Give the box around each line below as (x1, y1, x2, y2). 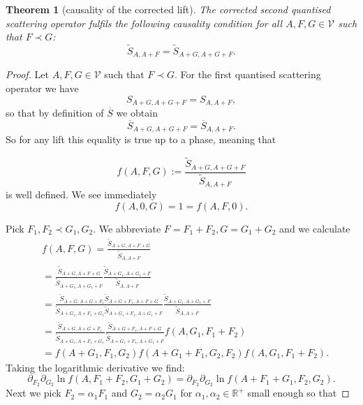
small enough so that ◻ (247, 385, 350, 400)
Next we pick (6, 385, 61, 400)
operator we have (6, 81, 79, 96)
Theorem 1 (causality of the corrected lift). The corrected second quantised (6, 2, 331, 16)
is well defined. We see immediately (6, 187, 157, 202)
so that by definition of (6, 105, 104, 120)
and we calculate (279, 221, 350, 235)
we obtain (116, 105, 158, 120)
